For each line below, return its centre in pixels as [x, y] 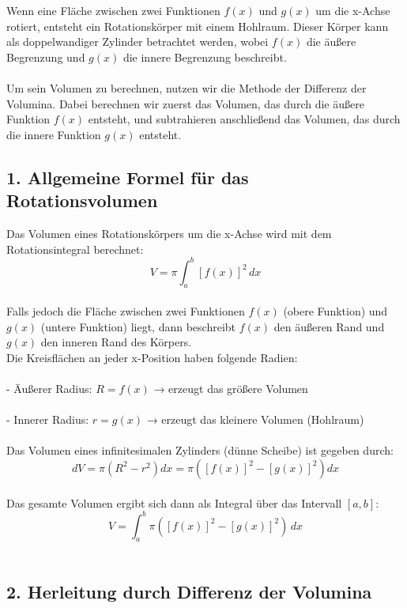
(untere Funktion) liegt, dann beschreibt [138, 326]
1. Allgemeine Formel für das [128, 177]
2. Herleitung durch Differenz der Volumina [189, 592]
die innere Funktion [54, 134]
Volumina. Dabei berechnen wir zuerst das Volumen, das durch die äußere [185, 103]
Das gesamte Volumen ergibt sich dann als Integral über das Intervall [174, 502]
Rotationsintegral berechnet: [75, 249]
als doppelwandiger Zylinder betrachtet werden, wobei [138, 42]
